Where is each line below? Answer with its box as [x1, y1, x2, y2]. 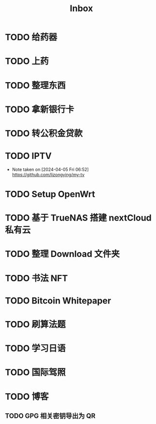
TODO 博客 [5, 391, 49, 402]
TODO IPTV [5, 151, 52, 162]
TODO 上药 [5, 56, 49, 67]
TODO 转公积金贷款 [5, 128, 83, 139]
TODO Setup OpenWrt [5, 189, 95, 200]
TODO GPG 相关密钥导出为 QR [5, 411, 96, 420]
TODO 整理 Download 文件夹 [5, 249, 120, 260]
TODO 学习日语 [5, 343, 66, 354]
